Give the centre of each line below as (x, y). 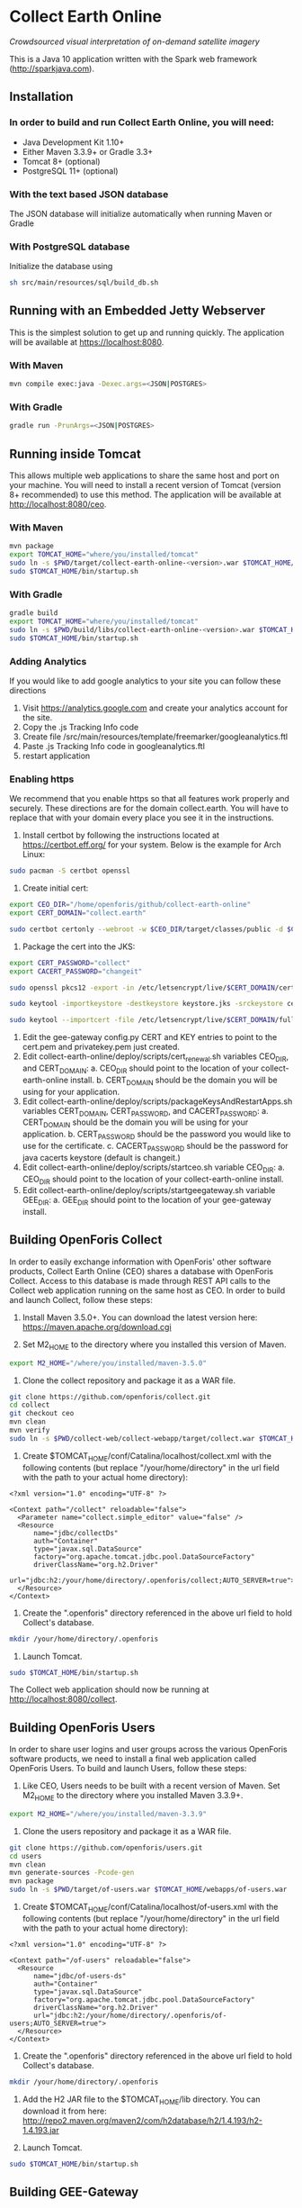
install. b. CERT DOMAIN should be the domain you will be (174, 1081)
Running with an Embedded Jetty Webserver (138, 311)
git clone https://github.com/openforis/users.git (106, 1848)
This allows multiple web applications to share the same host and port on (145, 475)
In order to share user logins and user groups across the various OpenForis (148, 1750)
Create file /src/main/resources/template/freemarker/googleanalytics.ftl (155, 737)
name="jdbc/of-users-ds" (80, 1976)
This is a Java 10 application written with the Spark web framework (133, 59)
